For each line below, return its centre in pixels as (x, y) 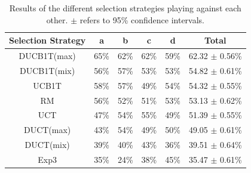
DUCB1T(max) (47, 56)
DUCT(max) (47, 130)
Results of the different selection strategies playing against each (125, 8)
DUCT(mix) (47, 145)
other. (57, 19)
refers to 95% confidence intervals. (142, 19)
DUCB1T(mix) (48, 70)
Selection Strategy (48, 40)
